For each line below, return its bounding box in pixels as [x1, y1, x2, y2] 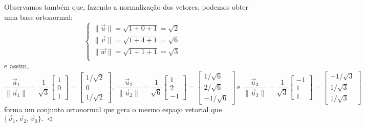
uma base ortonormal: [4, 11, 73, 22]
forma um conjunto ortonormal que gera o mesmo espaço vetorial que [4, 104, 222, 114]
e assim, [4, 60, 29, 71]
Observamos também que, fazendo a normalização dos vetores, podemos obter [4, 2, 248, 12]
